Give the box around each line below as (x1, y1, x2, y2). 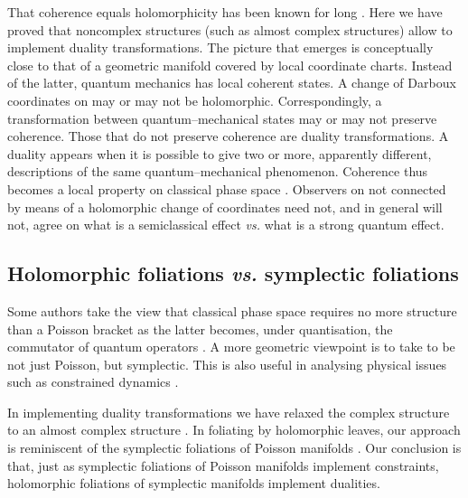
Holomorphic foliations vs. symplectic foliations (7, 259, 459, 287)
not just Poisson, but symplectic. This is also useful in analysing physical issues (7, 354, 447, 373)
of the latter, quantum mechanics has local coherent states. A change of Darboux (7, 73, 456, 92)
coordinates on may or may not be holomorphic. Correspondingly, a (7, 90, 382, 109)
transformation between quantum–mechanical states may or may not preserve (7, 108, 437, 127)
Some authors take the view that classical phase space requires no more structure (7, 301, 457, 320)
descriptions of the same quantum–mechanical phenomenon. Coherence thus (7, 162, 428, 181)
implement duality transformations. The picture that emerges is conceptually (7, 38, 434, 57)
